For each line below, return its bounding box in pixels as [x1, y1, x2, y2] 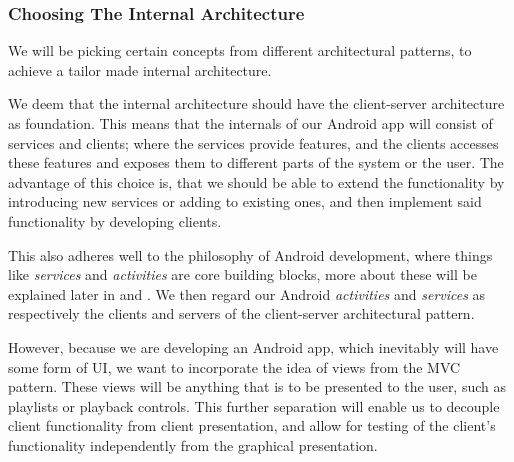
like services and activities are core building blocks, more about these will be [8, 264, 477, 285]
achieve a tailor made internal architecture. [8, 59, 272, 80]
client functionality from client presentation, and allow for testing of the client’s [8, 415, 496, 436]
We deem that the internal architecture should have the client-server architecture [8, 93, 505, 114]
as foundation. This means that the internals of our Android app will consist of [8, 113, 493, 133]
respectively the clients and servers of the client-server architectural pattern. [8, 303, 475, 324]
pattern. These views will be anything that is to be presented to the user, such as [8, 376, 507, 397]
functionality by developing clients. [8, 210, 222, 231]
